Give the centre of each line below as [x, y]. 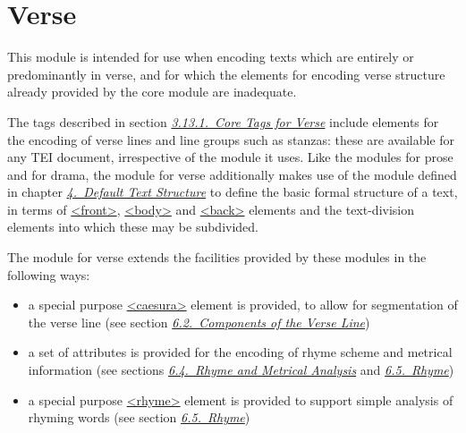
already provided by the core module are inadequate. [152, 92]
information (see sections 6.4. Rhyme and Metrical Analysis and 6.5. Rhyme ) [241, 370]
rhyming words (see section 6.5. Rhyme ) [139, 417]
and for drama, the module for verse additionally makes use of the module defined [232, 174]
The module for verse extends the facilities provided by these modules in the [217, 257]
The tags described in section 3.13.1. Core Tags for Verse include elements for [223, 121]
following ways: [49, 274]
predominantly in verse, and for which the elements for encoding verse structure [226, 74]
